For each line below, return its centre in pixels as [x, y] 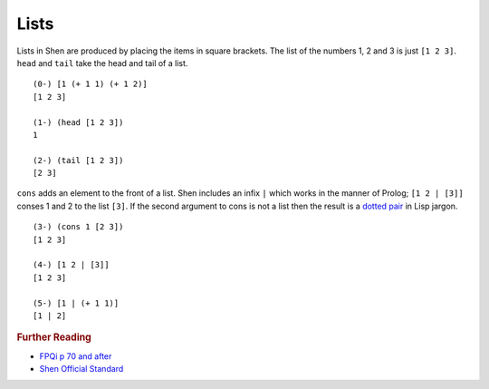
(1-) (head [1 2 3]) [78, 122]
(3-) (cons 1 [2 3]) [78, 227]
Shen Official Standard [81, 369]
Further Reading [54, 337]
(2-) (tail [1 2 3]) [78, 160]
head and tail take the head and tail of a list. [102, 63]
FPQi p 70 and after [76, 356]
